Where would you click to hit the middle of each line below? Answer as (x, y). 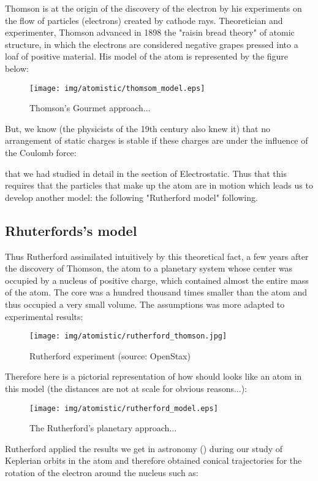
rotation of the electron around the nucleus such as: (102, 473)
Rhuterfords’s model (71, 230)
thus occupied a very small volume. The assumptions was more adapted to (145, 304)
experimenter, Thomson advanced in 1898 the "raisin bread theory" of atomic (150, 32)
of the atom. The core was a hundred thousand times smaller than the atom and (156, 292)
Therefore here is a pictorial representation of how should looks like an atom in (153, 376)
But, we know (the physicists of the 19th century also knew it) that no (138, 128)
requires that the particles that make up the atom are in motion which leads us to (159, 185)
